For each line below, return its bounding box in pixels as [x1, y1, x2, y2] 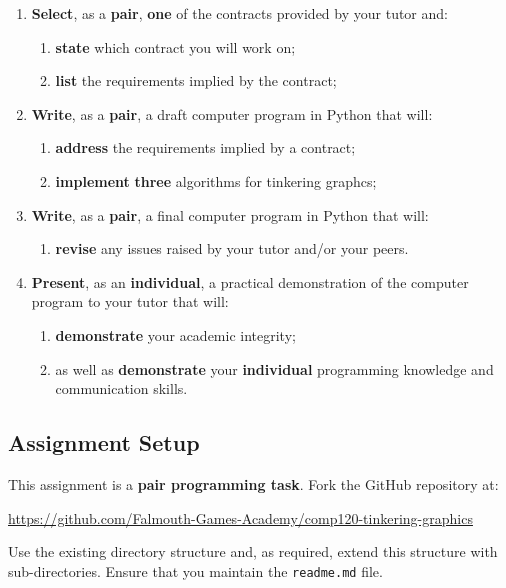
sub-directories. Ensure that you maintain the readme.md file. [8, 560, 383, 581]
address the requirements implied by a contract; [55, 137, 356, 158]
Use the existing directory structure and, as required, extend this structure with [8, 541, 498, 562]
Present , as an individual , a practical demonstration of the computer [31, 271, 469, 292]
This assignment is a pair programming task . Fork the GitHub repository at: [8, 473, 499, 494]
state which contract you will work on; [55, 36, 296, 57]
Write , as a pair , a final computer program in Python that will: [31, 204, 429, 225]
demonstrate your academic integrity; [55, 324, 296, 345]
